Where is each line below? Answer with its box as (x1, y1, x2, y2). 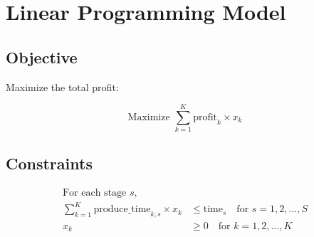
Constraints (6, 152, 93, 174)
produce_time (93, 204, 151, 215)
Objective (6, 46, 78, 68)
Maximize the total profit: (6, 79, 119, 94)
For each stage (62, 187, 127, 198)
